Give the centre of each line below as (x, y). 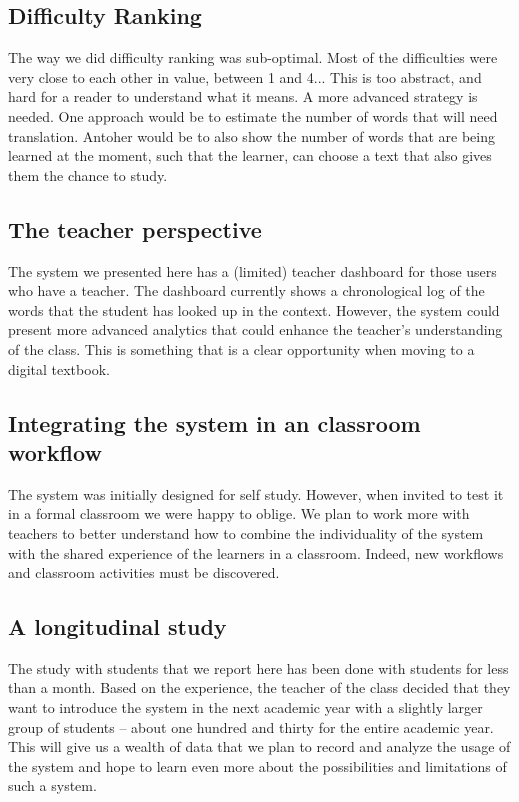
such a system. (52, 785)
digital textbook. (59, 368)
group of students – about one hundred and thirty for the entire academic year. (251, 726)
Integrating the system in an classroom (214, 422)
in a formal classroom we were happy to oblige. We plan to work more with (239, 513)
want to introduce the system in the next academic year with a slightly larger (245, 707)
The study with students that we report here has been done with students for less (258, 667)
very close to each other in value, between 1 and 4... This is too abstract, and (245, 76)
